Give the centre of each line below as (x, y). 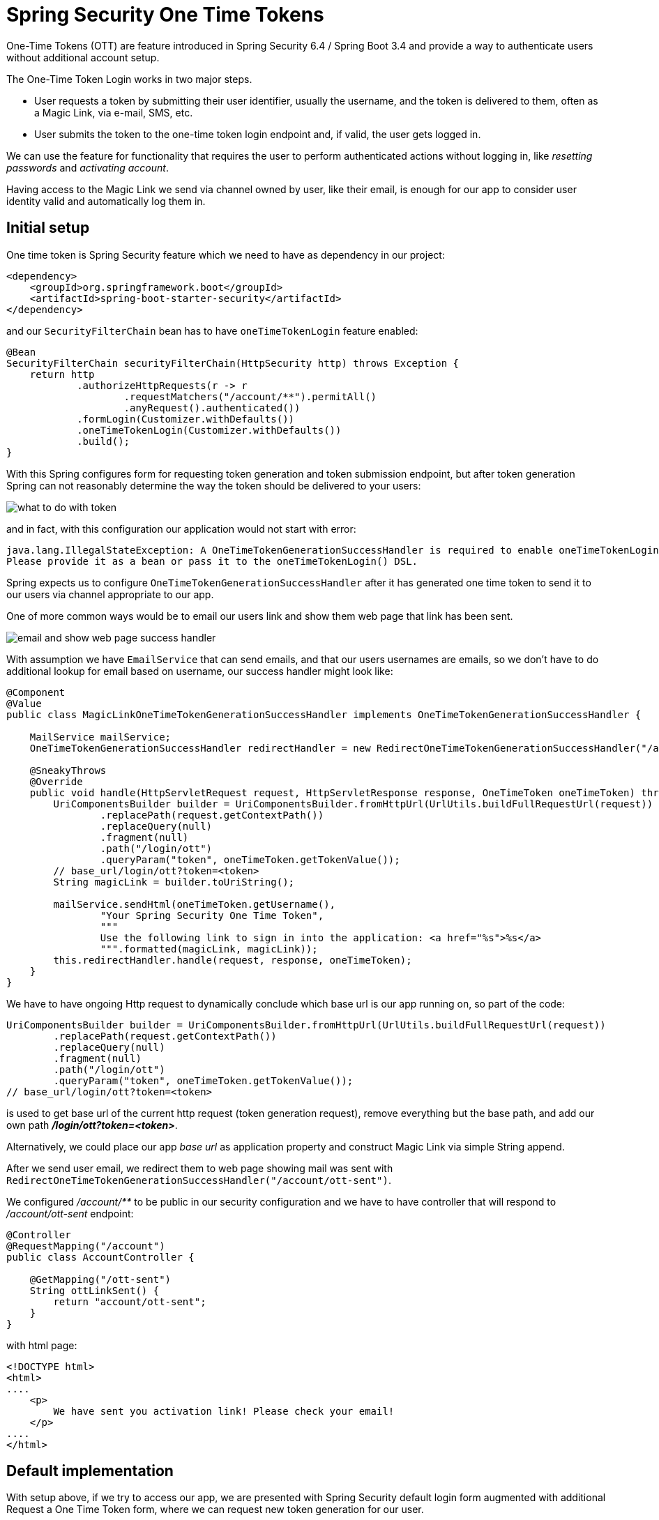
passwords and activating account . (88, 167)
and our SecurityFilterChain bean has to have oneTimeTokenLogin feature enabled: (212, 330)
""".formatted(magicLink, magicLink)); (209, 949)
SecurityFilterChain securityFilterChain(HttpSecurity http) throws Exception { (233, 363)
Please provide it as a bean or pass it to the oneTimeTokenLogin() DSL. (212, 561)
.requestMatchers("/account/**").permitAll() (250, 396)
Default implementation (90, 1471)
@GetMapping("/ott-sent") (100, 1279)
